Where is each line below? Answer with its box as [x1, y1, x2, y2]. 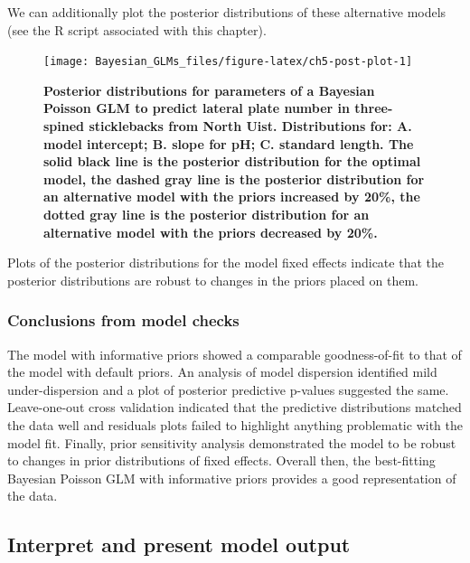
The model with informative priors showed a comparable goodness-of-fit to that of [7, 344, 462, 363]
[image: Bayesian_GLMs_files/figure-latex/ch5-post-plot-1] [43, 55, 413, 69]
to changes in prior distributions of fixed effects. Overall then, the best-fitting [7, 451, 436, 470]
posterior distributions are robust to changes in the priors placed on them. [7, 270, 418, 289]
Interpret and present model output [7, 530, 351, 558]
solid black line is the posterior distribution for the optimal [43, 152, 421, 171]
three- [354, 99, 393, 117]
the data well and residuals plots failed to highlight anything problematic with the [7, 415, 463, 434]
